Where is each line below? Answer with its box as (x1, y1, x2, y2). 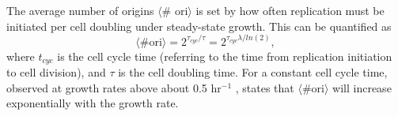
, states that (235, 79, 294, 95)
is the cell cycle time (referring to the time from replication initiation (57, 47, 392, 64)
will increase (332, 79, 392, 95)
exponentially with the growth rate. (6, 95, 179, 111)
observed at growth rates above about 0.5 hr (6, 79, 222, 95)
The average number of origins (6, 2, 154, 18)
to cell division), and (6, 64, 106, 80)
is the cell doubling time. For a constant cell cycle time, (118, 64, 388, 80)
